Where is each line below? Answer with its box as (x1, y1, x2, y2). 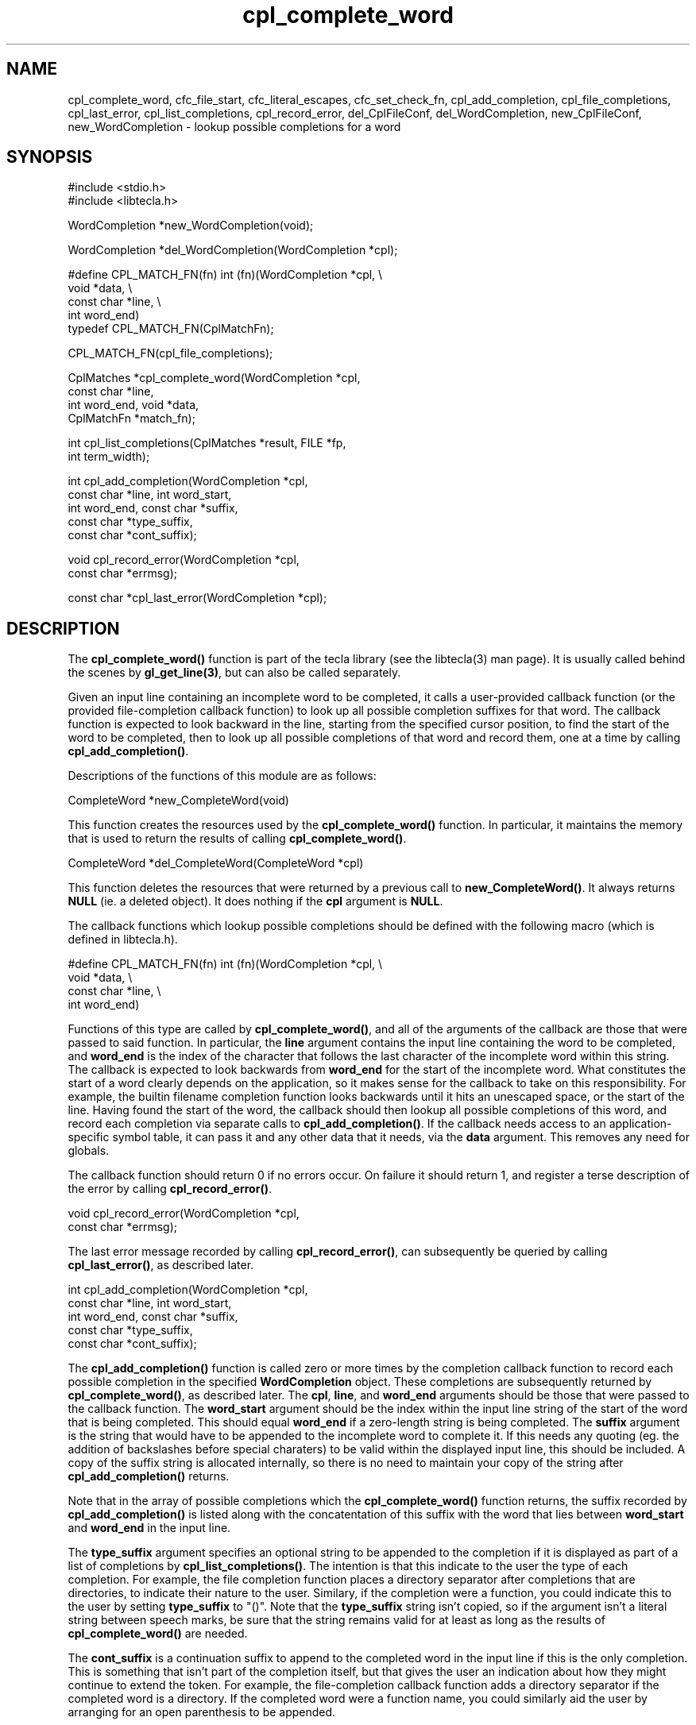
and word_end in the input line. (68, 1521, 231, 1535)
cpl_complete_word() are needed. (68, 1627, 248, 1641)
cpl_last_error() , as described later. (68, 1258, 254, 1272)
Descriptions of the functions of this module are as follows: (68, 769, 377, 783)
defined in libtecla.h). (68, 932, 178, 947)
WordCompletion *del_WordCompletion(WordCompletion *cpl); (68, 243, 398, 257)
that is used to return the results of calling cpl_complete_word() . (68, 832, 407, 846)
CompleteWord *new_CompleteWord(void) (68, 793, 289, 808)
